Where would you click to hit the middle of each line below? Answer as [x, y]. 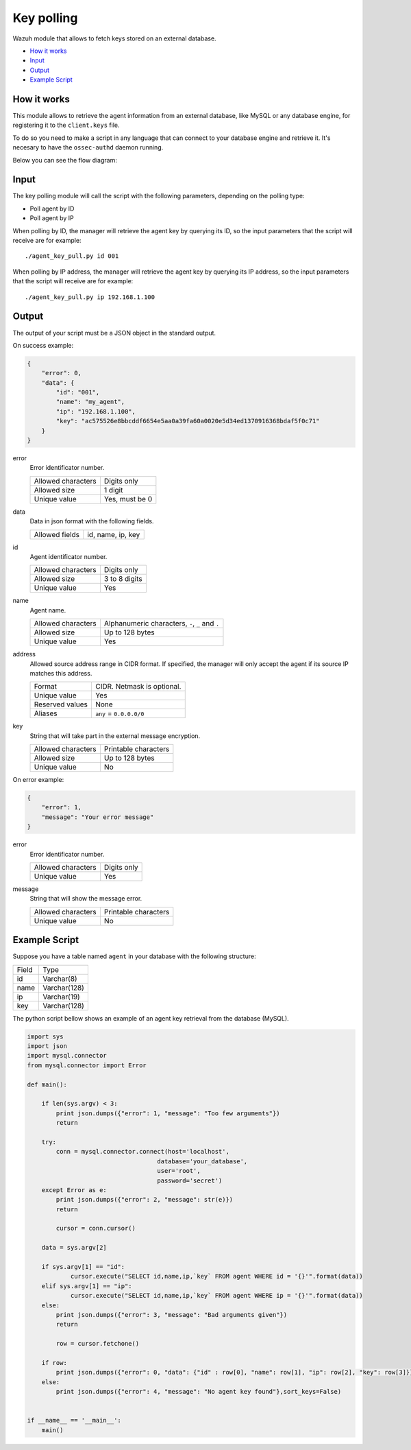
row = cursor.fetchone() [98, 1344]
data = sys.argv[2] [74, 1248]
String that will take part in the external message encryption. [115, 736]
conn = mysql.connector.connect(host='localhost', [142, 1152]
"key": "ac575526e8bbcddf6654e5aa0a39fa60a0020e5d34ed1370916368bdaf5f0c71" [188, 421]
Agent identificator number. [68, 556]
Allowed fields [57, 534]
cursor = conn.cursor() [96, 1228]
